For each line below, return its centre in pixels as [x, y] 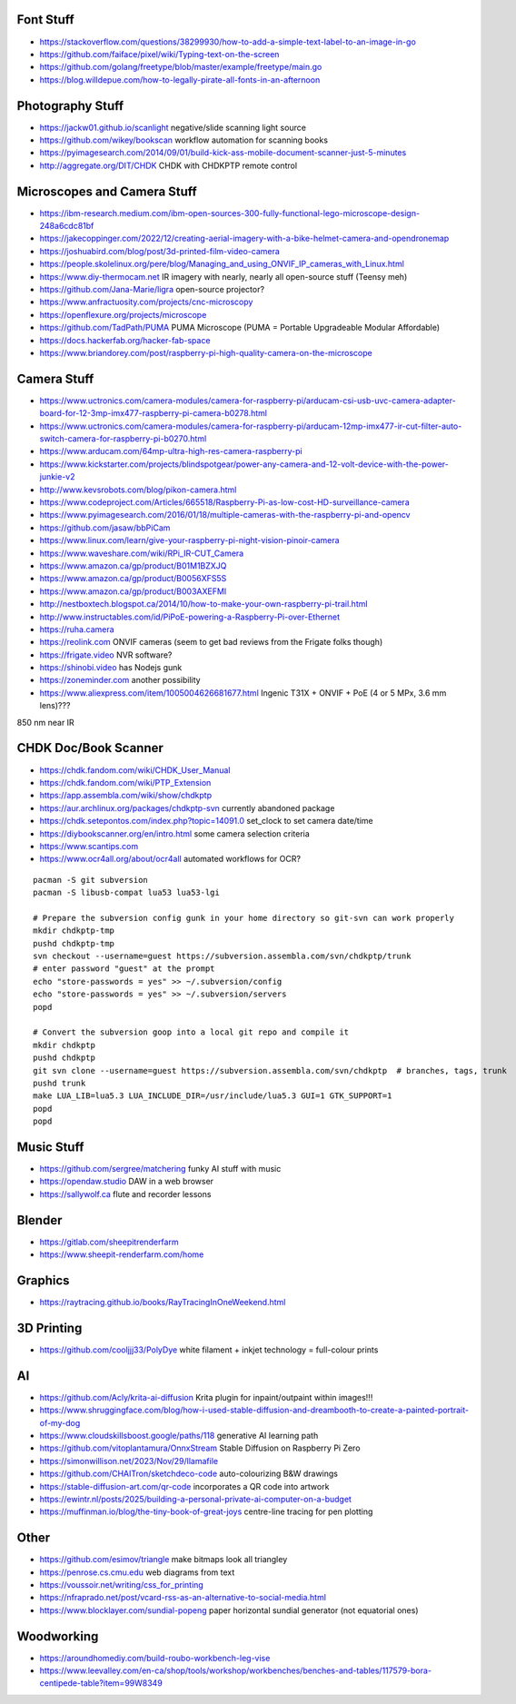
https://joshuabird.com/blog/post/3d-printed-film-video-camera [160, 251]
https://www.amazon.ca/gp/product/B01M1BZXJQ [133, 565]
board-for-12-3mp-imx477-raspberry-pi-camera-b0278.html [154, 413]
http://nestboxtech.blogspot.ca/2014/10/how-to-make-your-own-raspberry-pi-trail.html [203, 604]
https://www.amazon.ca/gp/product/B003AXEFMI [133, 591]
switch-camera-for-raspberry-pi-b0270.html [123, 439]
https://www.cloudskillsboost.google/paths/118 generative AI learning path [179, 1435]
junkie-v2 [58, 477]
